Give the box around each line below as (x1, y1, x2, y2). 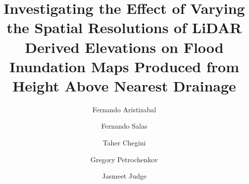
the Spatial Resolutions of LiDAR (6, 17, 242, 38)
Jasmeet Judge (102, 171, 147, 181)
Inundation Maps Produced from (9, 56, 240, 76)
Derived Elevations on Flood (25, 37, 224, 57)
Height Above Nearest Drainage (12, 75, 236, 95)
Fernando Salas (101, 121, 148, 131)
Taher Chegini (102, 138, 146, 148)
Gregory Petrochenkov (90, 154, 158, 164)
